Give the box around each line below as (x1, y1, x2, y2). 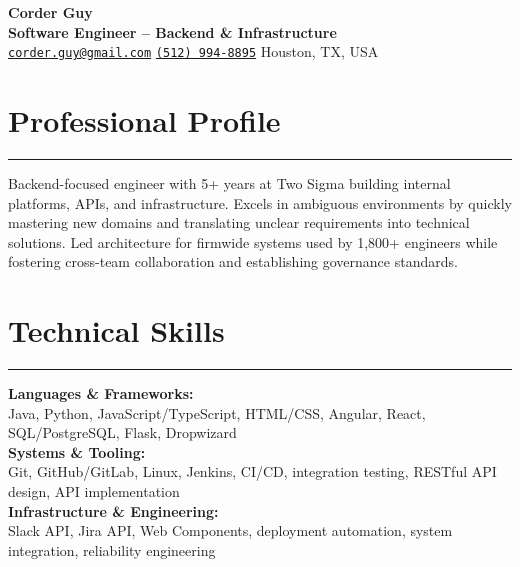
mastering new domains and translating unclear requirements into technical (8, 212, 470, 233)
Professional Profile (8, 100, 281, 141)
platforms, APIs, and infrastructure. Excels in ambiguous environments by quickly (8, 192, 512, 213)
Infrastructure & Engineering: (8, 500, 219, 521)
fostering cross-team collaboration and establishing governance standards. (8, 251, 458, 272)
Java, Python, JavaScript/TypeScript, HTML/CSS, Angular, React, (8, 402, 426, 423)
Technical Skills (8, 310, 225, 351)
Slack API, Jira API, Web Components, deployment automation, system (8, 520, 453, 541)
